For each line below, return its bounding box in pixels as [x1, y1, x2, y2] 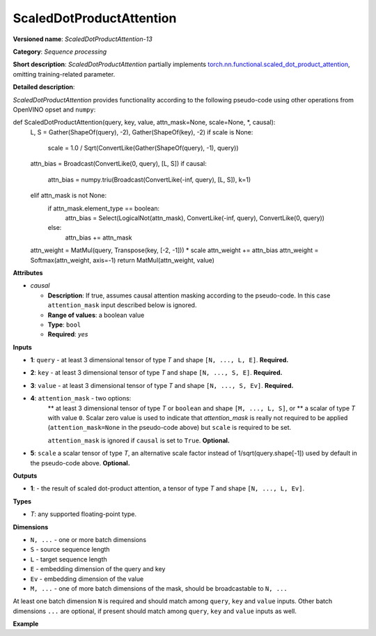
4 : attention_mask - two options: [30, 394, 132, 403]
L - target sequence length [30, 554, 107, 564]
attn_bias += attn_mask [65, 233, 132, 242]
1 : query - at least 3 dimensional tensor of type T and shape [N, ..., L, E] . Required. [30, 356, 289, 364]
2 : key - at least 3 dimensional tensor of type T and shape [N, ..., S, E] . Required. [30, 369, 283, 377]
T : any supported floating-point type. [30, 510, 137, 518]
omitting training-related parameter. [13, 70, 116, 78]
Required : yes [47, 330, 88, 339]
